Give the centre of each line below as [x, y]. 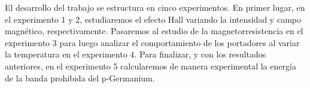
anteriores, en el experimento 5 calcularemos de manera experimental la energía [151, 66]
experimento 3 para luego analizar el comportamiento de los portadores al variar [152, 42]
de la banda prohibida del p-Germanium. [80, 78]
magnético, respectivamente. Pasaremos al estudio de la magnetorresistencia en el [154, 31]
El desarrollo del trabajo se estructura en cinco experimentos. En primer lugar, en [155, 7]
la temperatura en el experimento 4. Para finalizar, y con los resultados [136, 54]
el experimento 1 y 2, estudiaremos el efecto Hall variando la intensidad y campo [153, 19]
